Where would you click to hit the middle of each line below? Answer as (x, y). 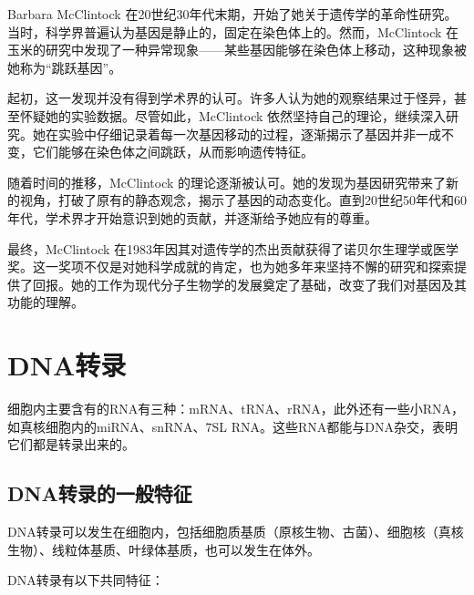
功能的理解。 (46, 302)
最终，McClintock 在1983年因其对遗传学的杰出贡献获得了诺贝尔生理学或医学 (233, 248)
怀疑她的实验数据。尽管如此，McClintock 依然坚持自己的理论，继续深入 (233, 115)
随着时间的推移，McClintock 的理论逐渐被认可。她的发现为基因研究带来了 (227, 182)
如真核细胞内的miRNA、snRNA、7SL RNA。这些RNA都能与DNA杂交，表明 (232, 426)
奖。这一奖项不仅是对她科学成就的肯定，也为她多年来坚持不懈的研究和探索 (231, 267)
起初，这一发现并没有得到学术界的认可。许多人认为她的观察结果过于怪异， (231, 98)
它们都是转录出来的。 (71, 444)
